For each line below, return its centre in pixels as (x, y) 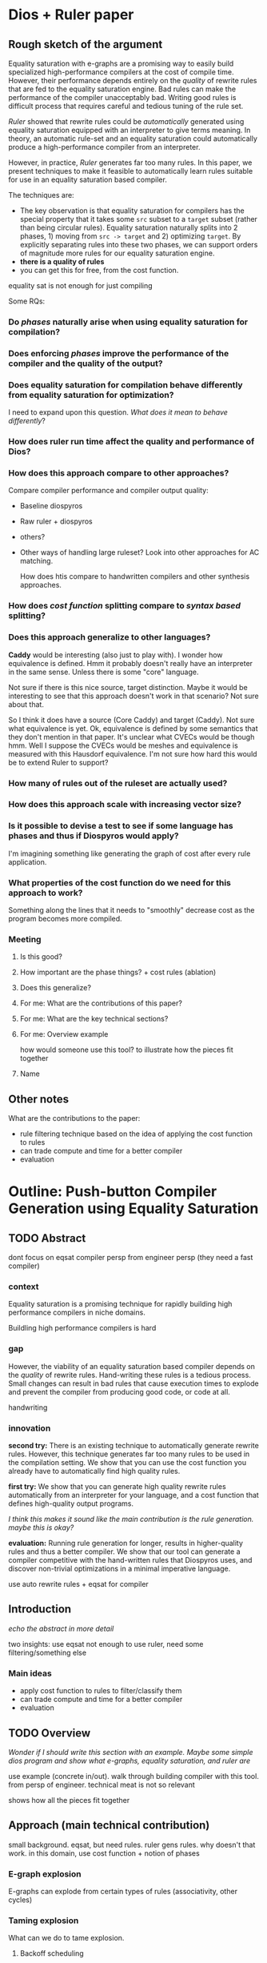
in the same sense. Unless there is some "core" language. (104, 672)
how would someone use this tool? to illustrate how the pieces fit (126, 1050)
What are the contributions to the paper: (74, 1118)
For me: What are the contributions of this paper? (101, 1003)
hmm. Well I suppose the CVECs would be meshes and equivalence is (123, 745)
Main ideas (30, 1673)
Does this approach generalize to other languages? (110, 637)
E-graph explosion (45, 1873)
